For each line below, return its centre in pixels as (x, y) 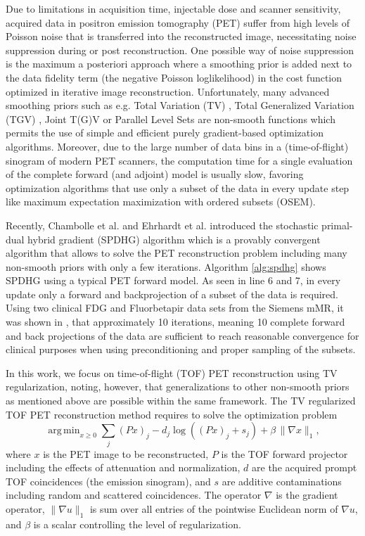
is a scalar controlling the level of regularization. (137, 524)
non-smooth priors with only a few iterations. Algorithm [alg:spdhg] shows (166, 266)
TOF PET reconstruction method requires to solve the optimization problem (172, 414)
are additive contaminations (282, 481)
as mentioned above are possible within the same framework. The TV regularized (181, 401)
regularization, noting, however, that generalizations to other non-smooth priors (178, 387)
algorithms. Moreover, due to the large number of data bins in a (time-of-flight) (177, 146)
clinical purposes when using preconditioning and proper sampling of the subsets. (181, 349)
